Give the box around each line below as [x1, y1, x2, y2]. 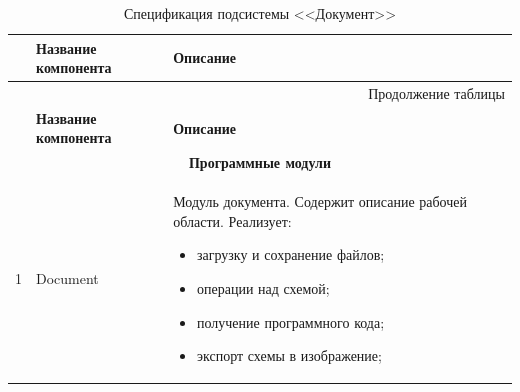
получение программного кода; [197, 311, 385, 332]
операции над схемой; [197, 277, 330, 298]
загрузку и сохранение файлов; [197, 244, 385, 265]
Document [36, 268, 99, 289]
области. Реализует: [173, 210, 292, 231]
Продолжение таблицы [368, 83, 505, 104]
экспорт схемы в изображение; [197, 345, 382, 366]
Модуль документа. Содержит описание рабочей [173, 191, 468, 212]
